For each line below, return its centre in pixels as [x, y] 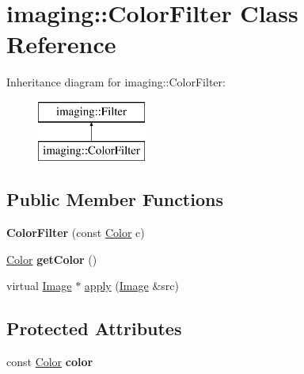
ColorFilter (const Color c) [76, 233]
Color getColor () [52, 259]
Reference [61, 44]
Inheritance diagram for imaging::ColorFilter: [116, 82]
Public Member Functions [115, 199]
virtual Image [39, 286]
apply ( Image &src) [131, 286]
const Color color [50, 362]
